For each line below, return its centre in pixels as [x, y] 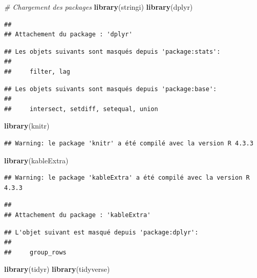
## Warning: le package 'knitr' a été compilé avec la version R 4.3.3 [129, 143]
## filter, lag [37, 71]
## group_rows [35, 252]
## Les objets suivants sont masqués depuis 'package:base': [111, 89]
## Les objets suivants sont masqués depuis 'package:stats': [112, 51]
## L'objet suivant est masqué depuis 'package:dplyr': [101, 232]
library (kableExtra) [36, 160]
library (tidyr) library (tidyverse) [57, 269]
